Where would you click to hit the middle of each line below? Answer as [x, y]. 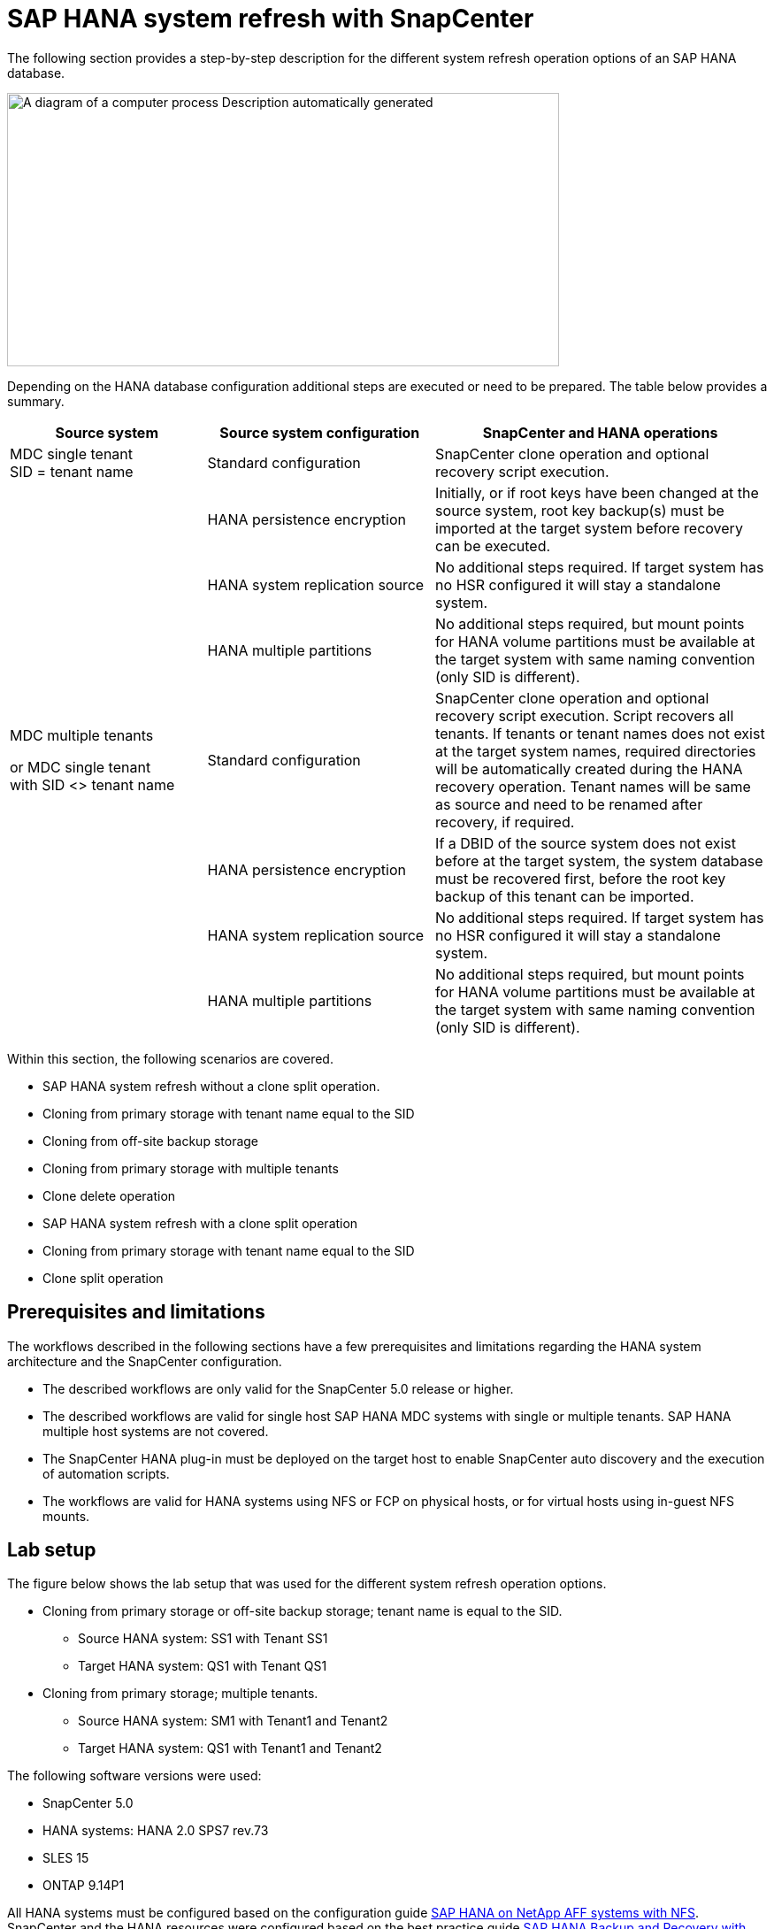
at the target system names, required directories [596, 751]
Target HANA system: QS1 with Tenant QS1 [203, 1666]
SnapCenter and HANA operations [600, 432]
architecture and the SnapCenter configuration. [145, 1361]
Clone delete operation [109, 1195]
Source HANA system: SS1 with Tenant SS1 [203, 1639]
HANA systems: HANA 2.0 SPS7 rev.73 [156, 1831]
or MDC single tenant [80, 767]
